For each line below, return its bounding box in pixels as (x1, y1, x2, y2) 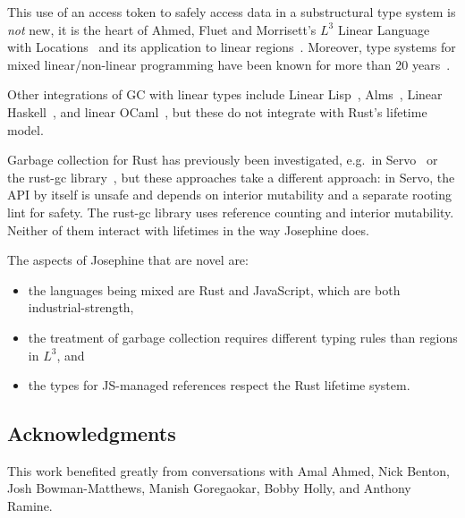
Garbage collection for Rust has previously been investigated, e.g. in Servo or (7, 150, 438, 169)
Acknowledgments (7, 420, 176, 447)
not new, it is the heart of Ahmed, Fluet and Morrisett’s (7, 20, 317, 38)
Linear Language (337, 20, 430, 38)
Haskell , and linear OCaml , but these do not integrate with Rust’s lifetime (7, 102, 427, 121)
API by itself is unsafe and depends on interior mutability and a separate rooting (7, 185, 452, 204)
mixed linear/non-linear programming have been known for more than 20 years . (7, 55, 451, 73)
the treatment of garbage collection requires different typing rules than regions (28, 327, 458, 346)
